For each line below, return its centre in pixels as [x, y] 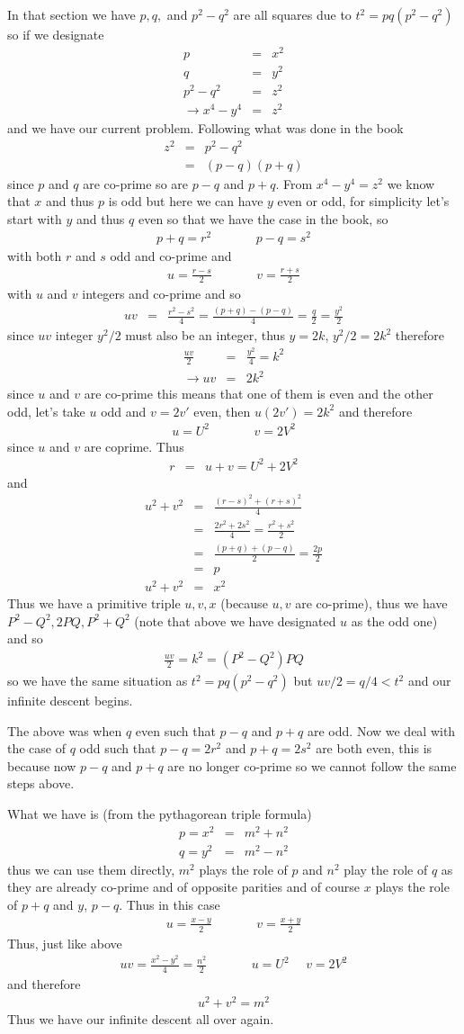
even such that [175, 730]
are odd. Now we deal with [382, 730]
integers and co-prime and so [161, 294]
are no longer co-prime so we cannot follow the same [312, 765]
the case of [37, 748]
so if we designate [56, 34]
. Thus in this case [170, 905]
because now [42, 765]
